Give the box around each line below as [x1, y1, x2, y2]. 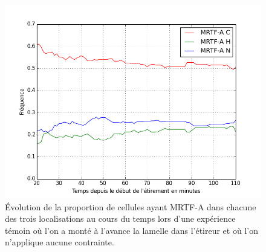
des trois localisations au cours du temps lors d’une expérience [5, 212, 236, 225]
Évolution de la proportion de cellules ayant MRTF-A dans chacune [5, 200, 256, 213]
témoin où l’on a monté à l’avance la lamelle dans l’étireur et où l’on [5, 224, 258, 236]
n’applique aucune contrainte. [5, 236, 114, 248]
